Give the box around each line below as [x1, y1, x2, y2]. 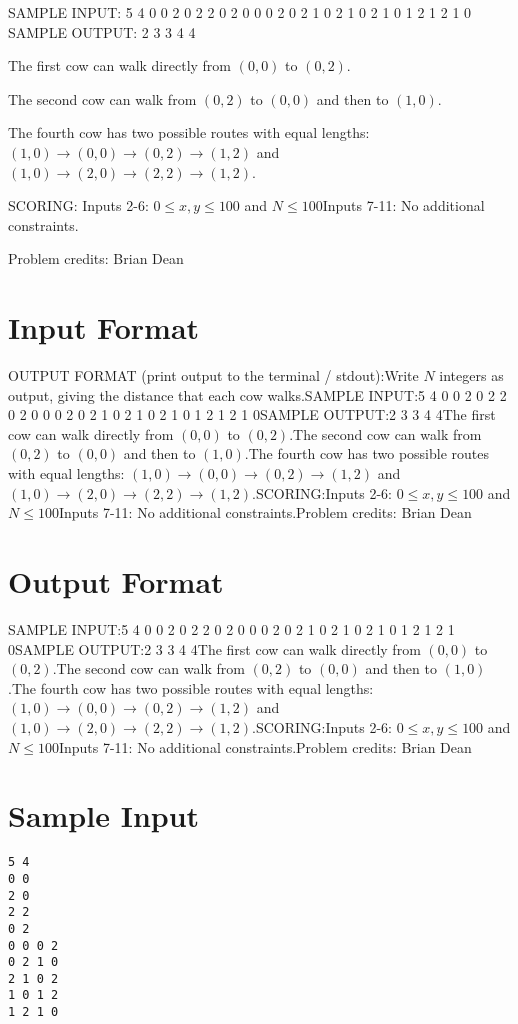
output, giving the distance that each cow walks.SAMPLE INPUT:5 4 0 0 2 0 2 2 [8, 384, 507, 405]
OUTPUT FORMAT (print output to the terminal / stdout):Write [8, 365, 419, 386]
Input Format [8, 307, 200, 348]
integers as [439, 365, 504, 386]
